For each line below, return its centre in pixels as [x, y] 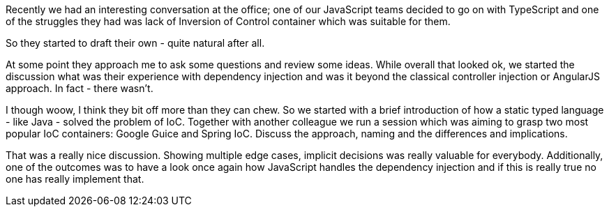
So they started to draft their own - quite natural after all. [135, 43]
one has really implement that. [75, 179]
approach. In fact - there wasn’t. [80, 88]
